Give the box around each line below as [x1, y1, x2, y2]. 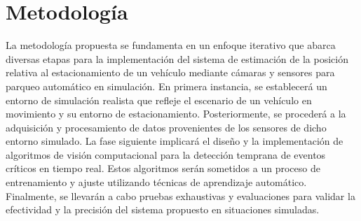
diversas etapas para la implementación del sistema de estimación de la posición [6, 51, 349, 66]
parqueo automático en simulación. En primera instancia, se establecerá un [6, 78, 327, 93]
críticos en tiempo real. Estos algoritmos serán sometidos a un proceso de [6, 161, 320, 176]
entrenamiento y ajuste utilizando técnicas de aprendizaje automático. [6, 175, 307, 190]
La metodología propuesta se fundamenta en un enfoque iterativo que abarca [6, 38, 336, 52]
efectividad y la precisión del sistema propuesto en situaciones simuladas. [6, 202, 320, 217]
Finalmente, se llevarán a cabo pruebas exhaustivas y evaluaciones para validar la [6, 188, 355, 203]
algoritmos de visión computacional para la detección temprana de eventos [6, 147, 326, 162]
